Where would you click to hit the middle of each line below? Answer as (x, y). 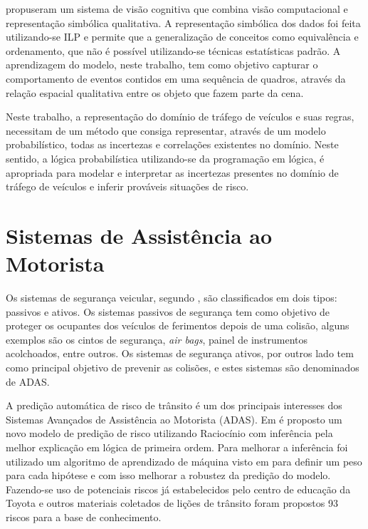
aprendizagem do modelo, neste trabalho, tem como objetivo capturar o (162, 65)
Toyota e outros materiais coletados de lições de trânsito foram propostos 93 (172, 503)
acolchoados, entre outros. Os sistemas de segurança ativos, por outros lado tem (180, 353)
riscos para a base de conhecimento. (84, 517)
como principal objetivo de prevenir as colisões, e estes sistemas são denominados (183, 367)
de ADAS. (28, 381)
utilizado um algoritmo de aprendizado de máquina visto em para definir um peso (184, 461)
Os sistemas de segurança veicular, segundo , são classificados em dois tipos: (172, 298)
